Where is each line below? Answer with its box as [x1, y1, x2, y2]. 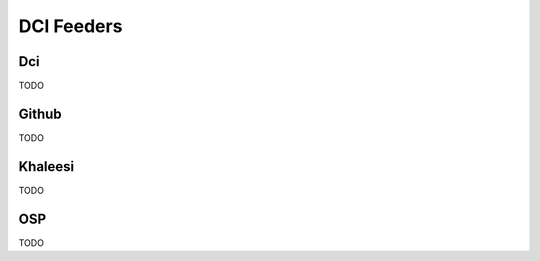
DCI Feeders [18, 15, 123, 37]
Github [18, 105, 62, 122]
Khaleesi [18, 158, 75, 175]
